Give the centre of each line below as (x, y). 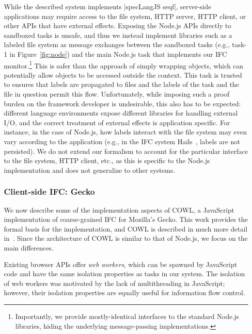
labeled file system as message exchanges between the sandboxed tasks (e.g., (117, 44)
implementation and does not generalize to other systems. (90, 170)
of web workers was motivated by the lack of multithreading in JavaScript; (114, 283)
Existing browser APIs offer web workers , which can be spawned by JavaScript (121, 264)
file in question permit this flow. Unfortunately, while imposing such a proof (117, 94)
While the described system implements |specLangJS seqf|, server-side (108, 6)
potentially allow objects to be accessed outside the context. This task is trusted (123, 75)
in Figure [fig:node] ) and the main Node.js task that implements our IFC (118, 54)
